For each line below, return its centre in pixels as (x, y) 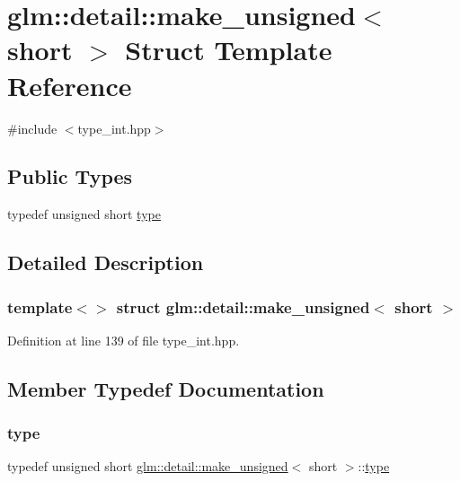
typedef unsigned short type (84, 214)
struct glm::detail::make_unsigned (243, 306)
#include (32, 128)
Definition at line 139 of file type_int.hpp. (124, 340)
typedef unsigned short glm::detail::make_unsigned (148, 466)
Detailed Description (106, 262)
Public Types (70, 176)
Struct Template (229, 50)
